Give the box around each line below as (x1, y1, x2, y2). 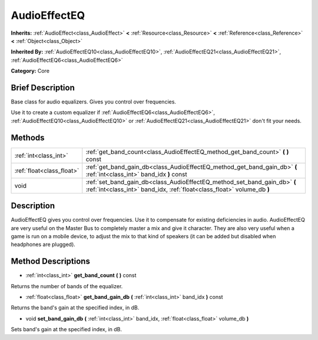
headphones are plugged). (11, 241, 76, 248)
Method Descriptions (11, 256, 91, 266)
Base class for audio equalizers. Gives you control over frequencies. (11, 98, 177, 105)
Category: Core (11, 68, 50, 75)
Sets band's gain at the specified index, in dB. (11, 326, 122, 333)
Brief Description (11, 82, 75, 92)
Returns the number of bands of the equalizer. (11, 282, 123, 289)
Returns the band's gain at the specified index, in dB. (11, 304, 140, 311)
